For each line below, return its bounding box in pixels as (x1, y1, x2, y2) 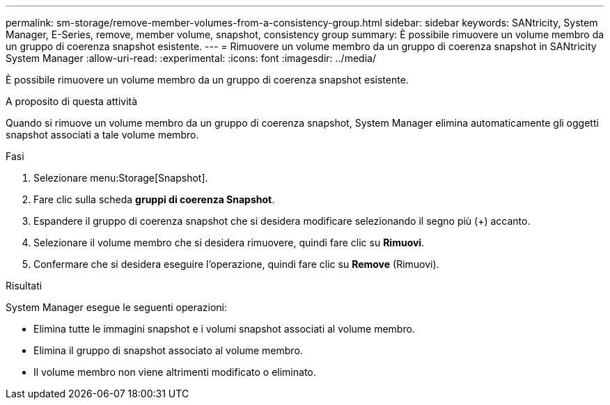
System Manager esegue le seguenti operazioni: (6, 301, 228, 313)
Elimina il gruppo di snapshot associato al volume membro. (33, 344, 303, 356)
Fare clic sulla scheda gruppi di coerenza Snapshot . (33, 193, 275, 205)
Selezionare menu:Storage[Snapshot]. (33, 172, 208, 184)
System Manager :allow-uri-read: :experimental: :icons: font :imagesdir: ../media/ (6, 52, 376, 64)
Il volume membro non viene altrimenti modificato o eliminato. (33, 366, 316, 378)
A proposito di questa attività (6, 95, 138, 107)
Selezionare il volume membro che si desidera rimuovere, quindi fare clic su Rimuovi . (33, 237, 425, 248)
